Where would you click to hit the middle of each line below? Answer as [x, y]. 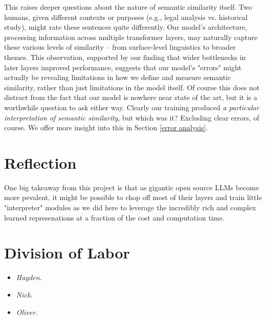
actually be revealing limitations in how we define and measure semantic [118, 77]
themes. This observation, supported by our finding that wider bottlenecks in [125, 57]
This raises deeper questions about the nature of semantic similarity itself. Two [128, 7]
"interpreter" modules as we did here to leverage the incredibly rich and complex [130, 207]
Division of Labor [67, 253]
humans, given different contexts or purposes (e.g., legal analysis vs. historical [126, 17]
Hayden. [29, 277]
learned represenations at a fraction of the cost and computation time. [114, 217]
